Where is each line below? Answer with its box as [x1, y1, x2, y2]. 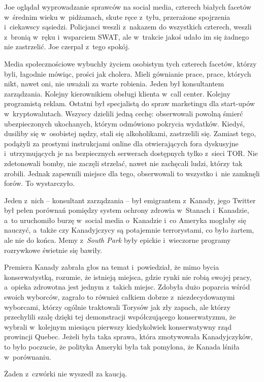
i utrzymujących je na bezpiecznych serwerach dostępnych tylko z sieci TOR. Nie [4, 148, 258, 158]
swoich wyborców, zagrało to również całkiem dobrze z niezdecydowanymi [4, 292, 235, 302]
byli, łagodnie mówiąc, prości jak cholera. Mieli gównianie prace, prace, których [4, 68, 251, 79]
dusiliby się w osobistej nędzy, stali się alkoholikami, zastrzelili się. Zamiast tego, [4, 128, 256, 139]
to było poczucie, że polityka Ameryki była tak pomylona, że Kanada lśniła [4, 341, 240, 352]
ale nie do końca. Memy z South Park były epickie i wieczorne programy [4, 235, 231, 245]
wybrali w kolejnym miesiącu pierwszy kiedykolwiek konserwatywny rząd [4, 321, 232, 332]
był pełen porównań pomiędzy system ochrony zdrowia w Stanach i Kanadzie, [4, 205, 249, 215]
